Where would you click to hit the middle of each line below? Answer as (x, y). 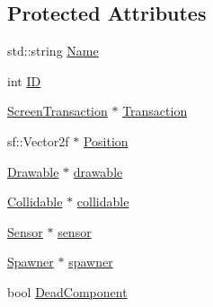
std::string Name (53, 51)
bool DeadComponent (67, 291)
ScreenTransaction (58, 111)
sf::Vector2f (38, 140)
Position (106, 140)
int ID (24, 80)
